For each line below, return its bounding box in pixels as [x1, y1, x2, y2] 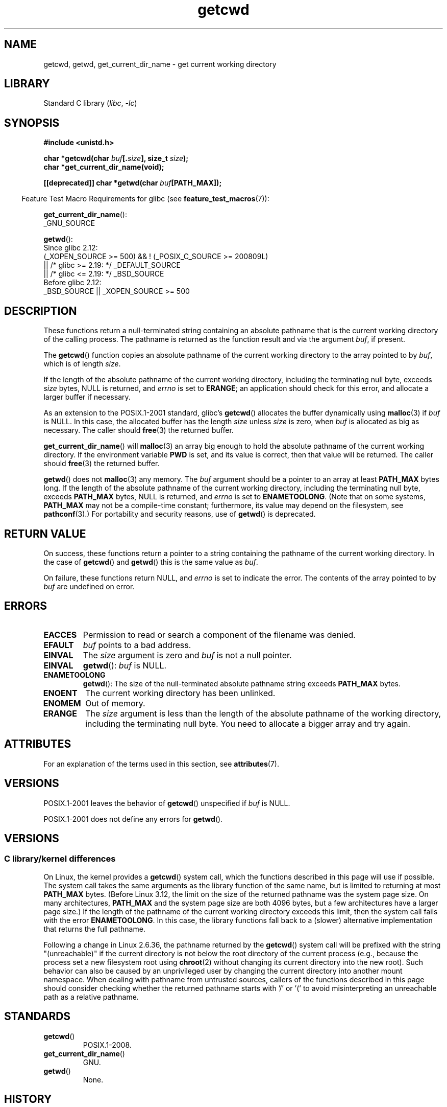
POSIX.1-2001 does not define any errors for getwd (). [43, 814, 223, 823]
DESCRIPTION [4, 304, 77, 317]
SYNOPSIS [4, 116, 60, 129]
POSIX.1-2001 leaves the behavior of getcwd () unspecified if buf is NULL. [43, 798, 290, 808]
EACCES [43, 629, 77, 640]
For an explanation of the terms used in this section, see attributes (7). [43, 759, 279, 768]
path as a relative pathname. [43, 992, 139, 1001]
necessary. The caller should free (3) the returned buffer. [43, 426, 234, 435]
